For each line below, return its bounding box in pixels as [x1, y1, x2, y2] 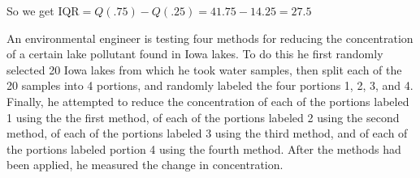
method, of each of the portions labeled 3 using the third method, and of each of [6, 125, 408, 142]
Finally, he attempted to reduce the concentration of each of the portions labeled [6, 92, 409, 109]
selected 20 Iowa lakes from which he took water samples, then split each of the [6, 61, 402, 78]
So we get [6, 2, 54, 19]
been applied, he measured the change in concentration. [6, 156, 284, 173]
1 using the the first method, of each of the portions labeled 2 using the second [6, 108, 400, 125]
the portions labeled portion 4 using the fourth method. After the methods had [6, 140, 401, 157]
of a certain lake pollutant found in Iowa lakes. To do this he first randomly [6, 45, 383, 62]
